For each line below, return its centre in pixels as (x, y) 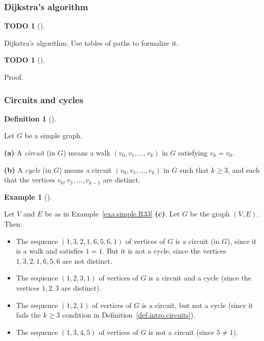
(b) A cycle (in (28, 169)
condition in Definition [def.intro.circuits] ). (129, 315)
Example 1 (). (28, 196)
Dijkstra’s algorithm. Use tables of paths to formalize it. (91, 42)
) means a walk (87, 152)
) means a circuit (86, 169)
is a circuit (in (197, 241)
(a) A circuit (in (30, 152)
